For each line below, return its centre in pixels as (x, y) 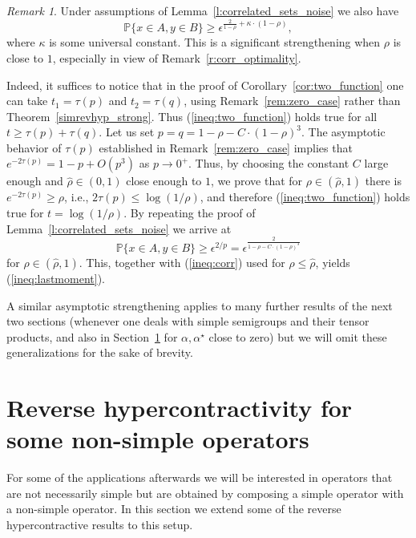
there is (383, 181)
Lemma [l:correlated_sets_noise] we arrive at (119, 228)
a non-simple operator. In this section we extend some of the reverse (174, 509)
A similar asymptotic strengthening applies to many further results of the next (200, 305)
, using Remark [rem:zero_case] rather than (292, 101)
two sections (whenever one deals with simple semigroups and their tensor (188, 321)
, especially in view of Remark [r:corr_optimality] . (177, 57)
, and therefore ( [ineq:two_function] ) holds (305, 197)
